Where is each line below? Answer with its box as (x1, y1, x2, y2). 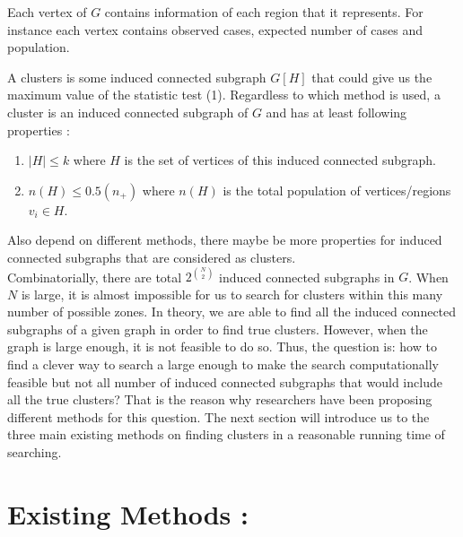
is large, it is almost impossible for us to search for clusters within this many (21, 284, 443, 303)
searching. (7, 442, 62, 461)
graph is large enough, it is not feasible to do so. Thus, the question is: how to (7, 337, 437, 356)
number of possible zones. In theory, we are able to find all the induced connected (7, 302, 457, 321)
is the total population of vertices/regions (223, 180, 451, 199)
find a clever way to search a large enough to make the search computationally (7, 355, 439, 373)
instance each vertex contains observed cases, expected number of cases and (7, 20, 423, 39)
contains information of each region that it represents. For (104, 3, 424, 21)
